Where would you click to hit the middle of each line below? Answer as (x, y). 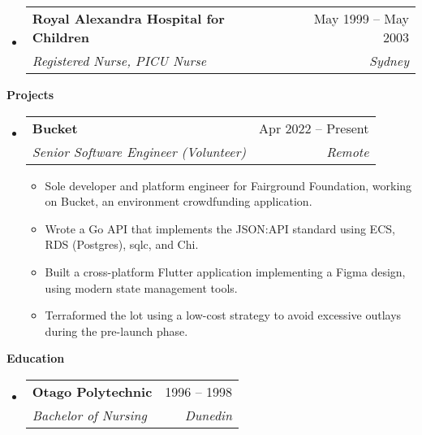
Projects (30, 94)
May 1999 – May (361, 18)
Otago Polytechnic (92, 391)
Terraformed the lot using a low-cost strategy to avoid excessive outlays (223, 315)
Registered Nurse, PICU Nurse (119, 61)
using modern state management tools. (141, 287)
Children (60, 37)
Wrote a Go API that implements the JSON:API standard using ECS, (220, 228)
